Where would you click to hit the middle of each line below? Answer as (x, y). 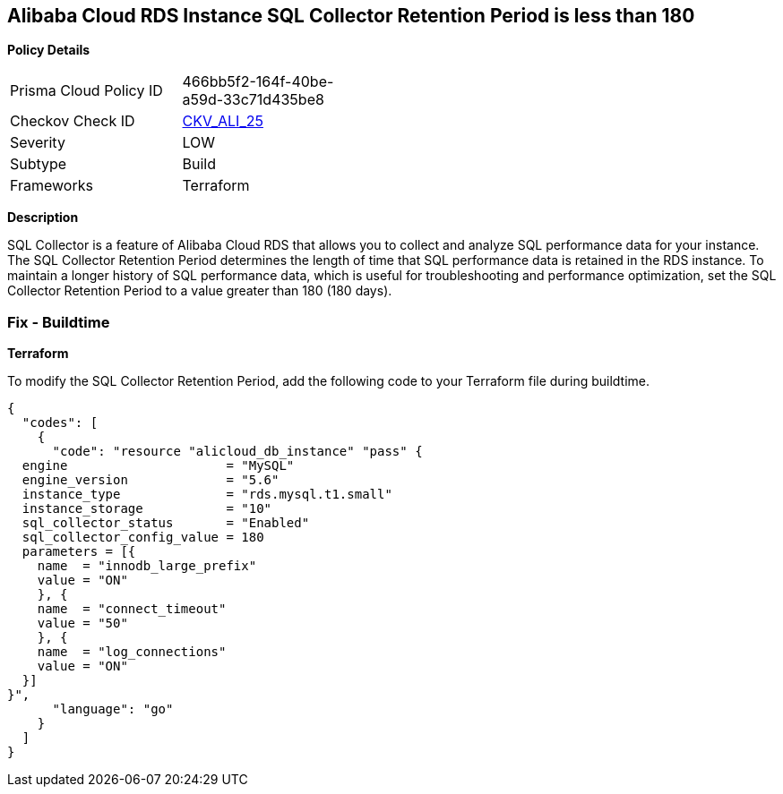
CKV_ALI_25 (223, 121)
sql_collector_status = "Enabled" (166, 523)
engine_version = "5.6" (151, 480)
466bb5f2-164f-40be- (258, 82)
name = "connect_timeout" (132, 609)
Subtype (39, 164)
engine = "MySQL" (158, 466)
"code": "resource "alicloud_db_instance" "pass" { (237, 452)
